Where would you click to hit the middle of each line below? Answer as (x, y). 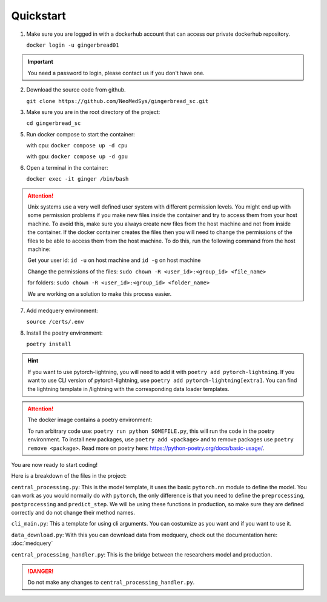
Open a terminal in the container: (67, 167)
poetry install (49, 344)
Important (41, 62)
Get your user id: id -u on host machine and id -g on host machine (114, 260)
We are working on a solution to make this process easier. (100, 293)
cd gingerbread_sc (54, 123)
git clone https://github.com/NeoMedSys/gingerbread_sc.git (117, 101)
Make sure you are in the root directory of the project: (93, 112)
